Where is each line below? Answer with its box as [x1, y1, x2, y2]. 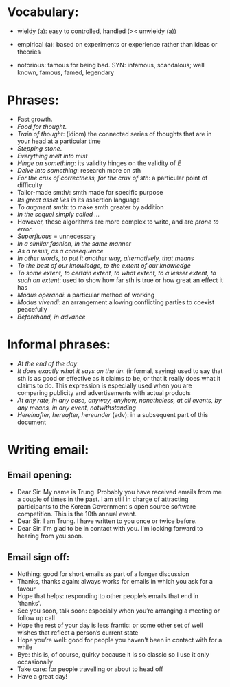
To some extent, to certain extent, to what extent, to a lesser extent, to [16, 268, 216, 277]
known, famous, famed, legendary [16, 68, 115, 76]
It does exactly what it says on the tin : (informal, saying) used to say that [16, 366, 223, 375]
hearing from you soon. [16, 531, 84, 540]
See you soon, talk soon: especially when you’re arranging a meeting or [16, 606, 220, 615]
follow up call [16, 613, 55, 622]
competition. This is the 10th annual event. [16, 509, 137, 518]
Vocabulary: [7, 4, 79, 20]
